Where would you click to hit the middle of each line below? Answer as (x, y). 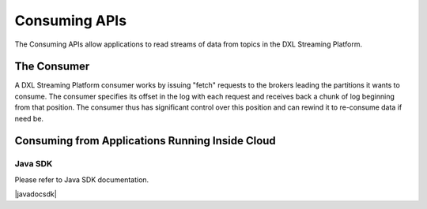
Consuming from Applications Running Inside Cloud (145, 141)
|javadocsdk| (36, 194)
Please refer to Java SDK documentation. (82, 179)
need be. (29, 118)
